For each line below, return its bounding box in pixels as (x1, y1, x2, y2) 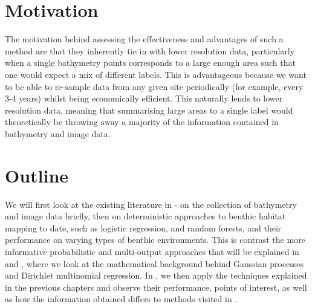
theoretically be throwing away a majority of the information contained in (5, 115, 279, 128)
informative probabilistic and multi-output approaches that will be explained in (5, 245, 299, 257)
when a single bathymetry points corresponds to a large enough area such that (5, 56, 296, 69)
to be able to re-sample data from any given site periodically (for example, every (5, 80, 304, 92)
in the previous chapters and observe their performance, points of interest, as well (5, 280, 307, 293)
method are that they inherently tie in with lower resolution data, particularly (5, 44, 295, 57)
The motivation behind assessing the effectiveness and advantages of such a (5, 33, 284, 45)
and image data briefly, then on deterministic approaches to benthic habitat (5, 210, 286, 222)
